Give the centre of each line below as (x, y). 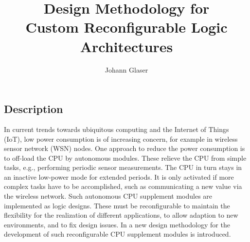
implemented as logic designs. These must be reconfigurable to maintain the (117, 205)
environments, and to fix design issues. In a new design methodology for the (117, 224)
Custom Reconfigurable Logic (126, 27)
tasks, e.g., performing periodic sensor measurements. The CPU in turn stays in (123, 167)
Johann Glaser (126, 69)
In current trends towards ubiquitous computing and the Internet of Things (116, 129)
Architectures (126, 46)
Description (34, 109)
